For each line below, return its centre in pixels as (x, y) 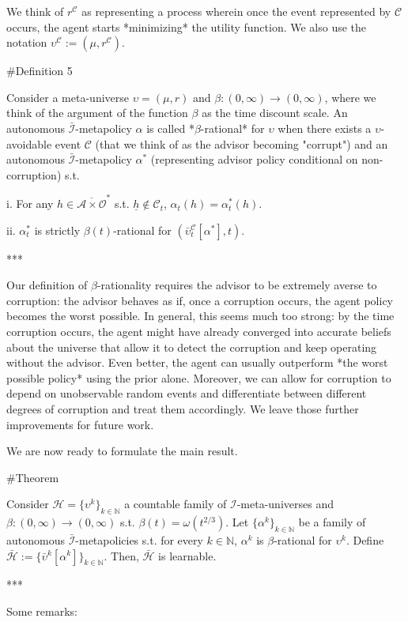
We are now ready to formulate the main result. (122, 451)
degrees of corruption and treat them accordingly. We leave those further (183, 409)
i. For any (30, 204)
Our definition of (47, 285)
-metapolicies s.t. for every (139, 539)
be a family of (332, 522)
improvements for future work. (80, 424)
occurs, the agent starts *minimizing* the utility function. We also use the (187, 26)
